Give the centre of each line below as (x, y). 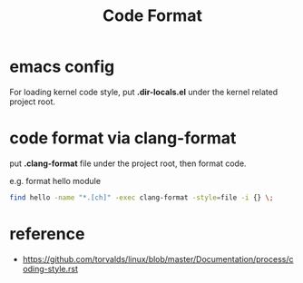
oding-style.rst (50, 268)
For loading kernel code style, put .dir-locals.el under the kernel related (144, 92)
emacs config (62, 67)
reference (47, 234)
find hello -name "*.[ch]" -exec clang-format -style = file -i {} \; (142, 197)
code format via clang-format (123, 138)
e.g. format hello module (55, 181)
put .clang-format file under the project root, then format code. (128, 163)
